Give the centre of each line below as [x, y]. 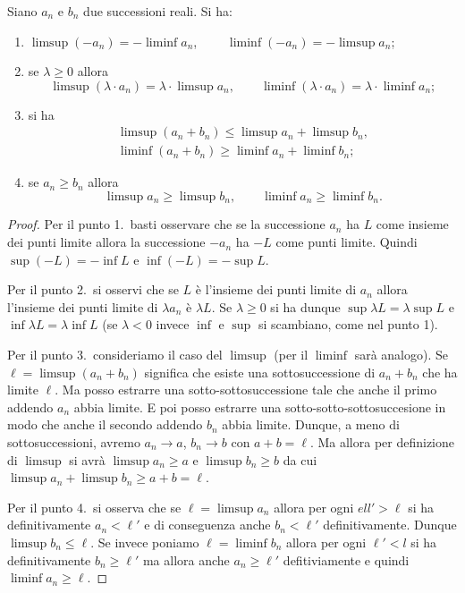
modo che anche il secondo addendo [105, 424]
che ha [440, 372]
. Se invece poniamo [145, 542]
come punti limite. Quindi [347, 242]
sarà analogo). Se [401, 355]
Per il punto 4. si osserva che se [94, 507]
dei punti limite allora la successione [106, 242]
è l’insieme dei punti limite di [276, 289]
